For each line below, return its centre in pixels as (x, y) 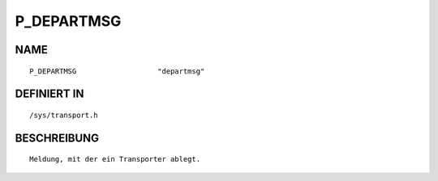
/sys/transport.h (64, 115)
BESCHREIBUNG (57, 138)
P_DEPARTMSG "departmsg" (117, 71)
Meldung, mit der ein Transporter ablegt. (115, 159)
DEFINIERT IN (49, 94)
